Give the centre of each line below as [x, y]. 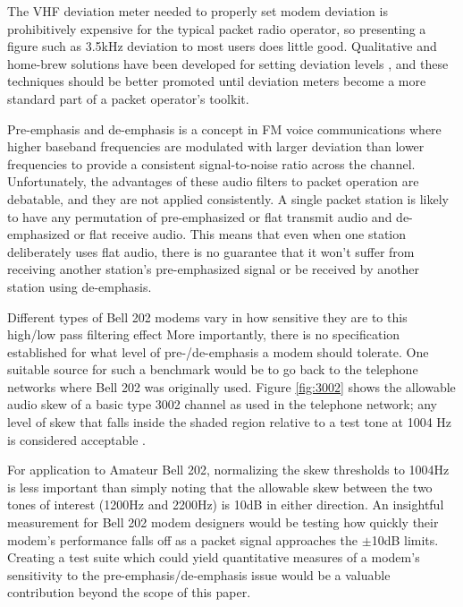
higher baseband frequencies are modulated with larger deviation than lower [216, 146]
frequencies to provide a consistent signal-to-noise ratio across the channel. [211, 163]
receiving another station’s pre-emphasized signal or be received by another [213, 269]
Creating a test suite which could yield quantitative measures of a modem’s [214, 557]
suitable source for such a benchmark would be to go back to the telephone [213, 369]
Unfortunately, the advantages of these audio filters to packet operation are [213, 181]
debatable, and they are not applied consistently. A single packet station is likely [228, 198]
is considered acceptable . [76, 439]
